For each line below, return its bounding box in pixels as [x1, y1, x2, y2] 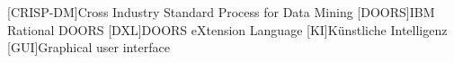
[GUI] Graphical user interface [7, 38, 170, 57]
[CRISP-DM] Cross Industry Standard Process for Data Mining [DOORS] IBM [7, 3, 435, 21]
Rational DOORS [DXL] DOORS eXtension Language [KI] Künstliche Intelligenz [7, 20, 448, 39]
